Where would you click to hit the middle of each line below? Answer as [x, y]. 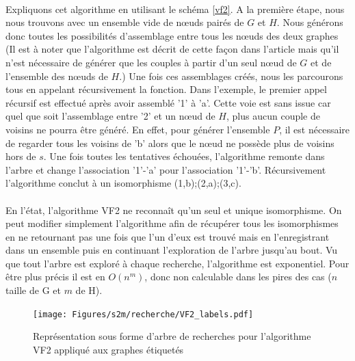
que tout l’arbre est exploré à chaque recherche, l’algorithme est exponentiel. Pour [177, 263]
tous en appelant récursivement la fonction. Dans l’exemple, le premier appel [166, 89]
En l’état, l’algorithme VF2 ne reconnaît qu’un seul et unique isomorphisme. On [174, 210]
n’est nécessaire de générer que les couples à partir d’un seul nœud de [151, 62]
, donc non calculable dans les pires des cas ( [238, 277]
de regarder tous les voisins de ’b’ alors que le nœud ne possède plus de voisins [170, 143]
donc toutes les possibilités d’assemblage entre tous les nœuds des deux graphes [172, 35]
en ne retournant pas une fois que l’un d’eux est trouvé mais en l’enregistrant [168, 236]
